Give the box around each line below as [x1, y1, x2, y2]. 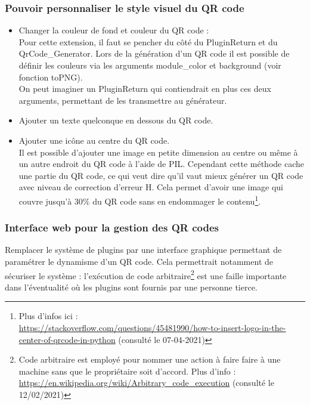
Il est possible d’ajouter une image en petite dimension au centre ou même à [18, 146, 298, 158]
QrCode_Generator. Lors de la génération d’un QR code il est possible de [18, 47, 290, 60]
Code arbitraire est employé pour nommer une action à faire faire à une [18, 353, 281, 366]
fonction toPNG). [18, 70, 83, 83]
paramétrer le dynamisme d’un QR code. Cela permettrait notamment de [5, 255, 274, 267]
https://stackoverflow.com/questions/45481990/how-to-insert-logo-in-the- [18, 321, 286, 334]
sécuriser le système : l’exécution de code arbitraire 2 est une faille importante [5, 267, 287, 282]
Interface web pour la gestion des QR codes [5, 220, 219, 235]
